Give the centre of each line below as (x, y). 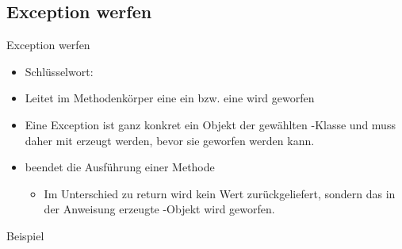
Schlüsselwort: (59, 71)
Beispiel (25, 235)
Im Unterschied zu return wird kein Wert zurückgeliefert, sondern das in (220, 193)
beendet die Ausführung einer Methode (120, 167)
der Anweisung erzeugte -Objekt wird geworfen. (159, 209)
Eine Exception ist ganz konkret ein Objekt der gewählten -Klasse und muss (210, 124)
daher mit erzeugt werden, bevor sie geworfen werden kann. (170, 140)
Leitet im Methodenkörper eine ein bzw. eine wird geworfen (170, 98)
